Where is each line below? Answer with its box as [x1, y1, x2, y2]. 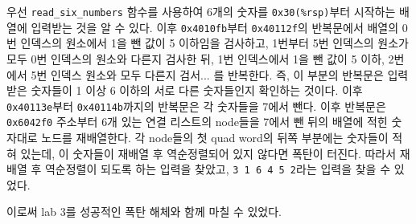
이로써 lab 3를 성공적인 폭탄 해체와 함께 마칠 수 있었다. [6, 203, 282, 220]
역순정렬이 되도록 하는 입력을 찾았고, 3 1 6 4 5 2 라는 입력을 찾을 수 [44, 161, 391, 177]
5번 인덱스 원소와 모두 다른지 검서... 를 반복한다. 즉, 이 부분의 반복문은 [31, 66, 384, 83]
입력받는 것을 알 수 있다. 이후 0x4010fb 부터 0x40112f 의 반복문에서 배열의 [31, 18, 399, 35]
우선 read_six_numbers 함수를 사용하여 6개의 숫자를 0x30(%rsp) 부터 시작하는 [6, 3, 396, 19]
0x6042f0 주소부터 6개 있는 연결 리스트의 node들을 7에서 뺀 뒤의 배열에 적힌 [6, 113, 388, 130]
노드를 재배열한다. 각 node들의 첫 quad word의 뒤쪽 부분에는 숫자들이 [41, 129, 389, 145]
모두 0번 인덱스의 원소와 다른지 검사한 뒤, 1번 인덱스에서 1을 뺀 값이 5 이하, [6, 50, 385, 67]
